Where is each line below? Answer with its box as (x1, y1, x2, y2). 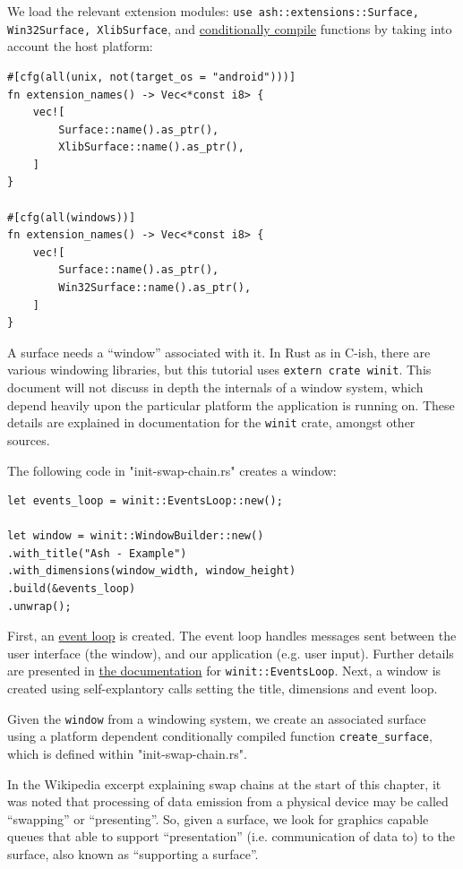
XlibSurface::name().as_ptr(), (58, 141, 244, 154)
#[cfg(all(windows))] (7, 211, 136, 224)
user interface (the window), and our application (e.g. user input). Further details (7, 643, 454, 662)
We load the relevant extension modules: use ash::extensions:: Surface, (7, 2, 419, 20)
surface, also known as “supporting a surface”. (7, 844, 259, 863)
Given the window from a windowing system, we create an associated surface (7, 709, 426, 727)
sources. (7, 430, 50, 449)
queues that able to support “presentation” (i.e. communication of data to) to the (7, 827, 456, 846)
